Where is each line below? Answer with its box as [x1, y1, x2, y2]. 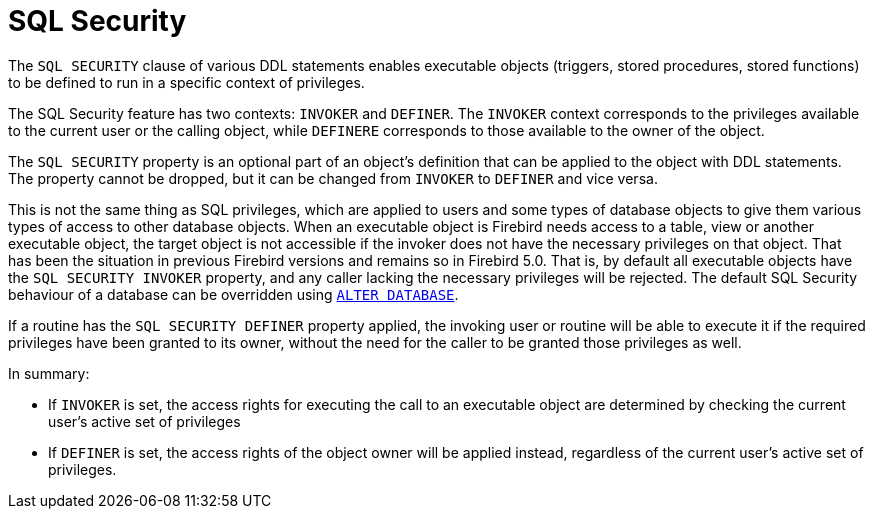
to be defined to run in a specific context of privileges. [8, 73, 365, 91]
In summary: [8, 364, 90, 382]
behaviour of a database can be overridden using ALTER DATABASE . [8, 285, 459, 303]
